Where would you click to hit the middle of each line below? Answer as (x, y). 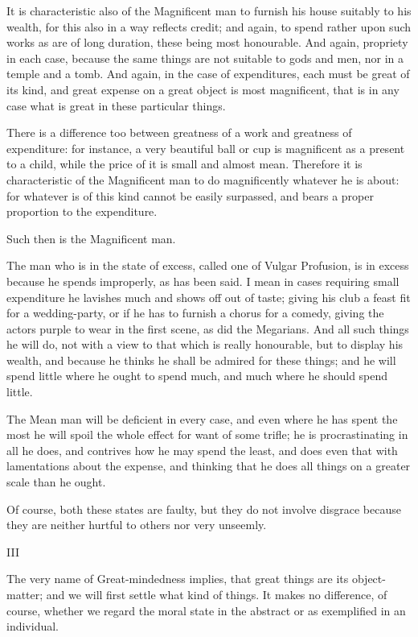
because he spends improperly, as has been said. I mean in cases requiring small (203, 281)
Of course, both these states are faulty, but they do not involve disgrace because (204, 509)
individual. (33, 626)
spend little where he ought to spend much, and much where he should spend (197, 376)
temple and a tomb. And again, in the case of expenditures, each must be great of (208, 74)
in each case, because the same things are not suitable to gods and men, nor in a (205, 58)
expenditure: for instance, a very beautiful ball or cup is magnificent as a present (206, 148)
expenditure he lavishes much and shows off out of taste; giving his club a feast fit (209, 297)
